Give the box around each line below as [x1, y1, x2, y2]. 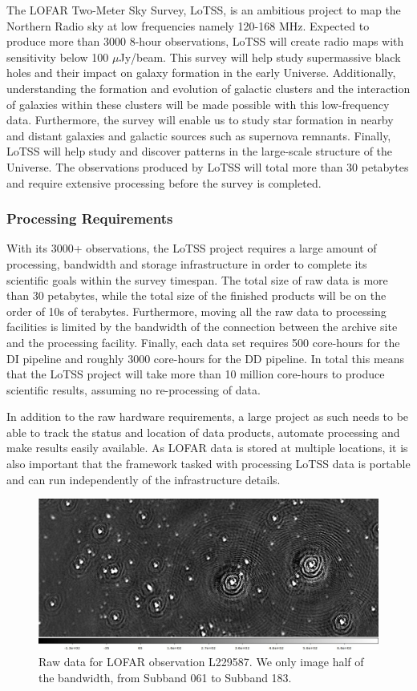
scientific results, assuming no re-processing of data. [6, 381, 261, 398]
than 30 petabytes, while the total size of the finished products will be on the [6, 287, 387, 304]
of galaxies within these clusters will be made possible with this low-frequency [6, 95, 390, 112]
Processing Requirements [6, 208, 173, 228]
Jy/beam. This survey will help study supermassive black [119, 48, 401, 65]
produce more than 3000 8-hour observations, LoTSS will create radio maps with [6, 33, 404, 50]
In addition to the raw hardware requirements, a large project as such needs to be [6, 408, 409, 425]
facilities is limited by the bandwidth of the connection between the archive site [6, 318, 398, 335]
